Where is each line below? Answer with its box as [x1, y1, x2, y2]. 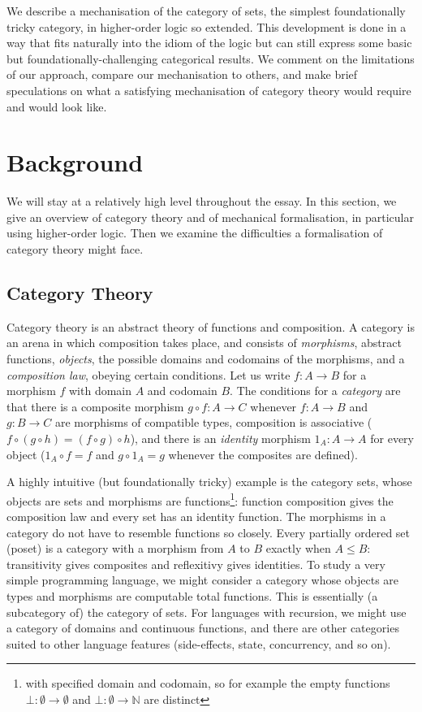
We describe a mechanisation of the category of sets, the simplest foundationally [6, 2, 406, 19]
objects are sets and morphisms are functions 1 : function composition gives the [6, 489, 394, 509]
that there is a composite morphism [6, 397, 184, 415]
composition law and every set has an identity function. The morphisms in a [6, 508, 386, 525]
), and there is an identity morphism [130, 430, 311, 447]
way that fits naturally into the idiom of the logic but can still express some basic [6, 34, 412, 51]
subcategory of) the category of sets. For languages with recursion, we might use [6, 603, 407, 620]
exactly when [265, 540, 331, 557]
